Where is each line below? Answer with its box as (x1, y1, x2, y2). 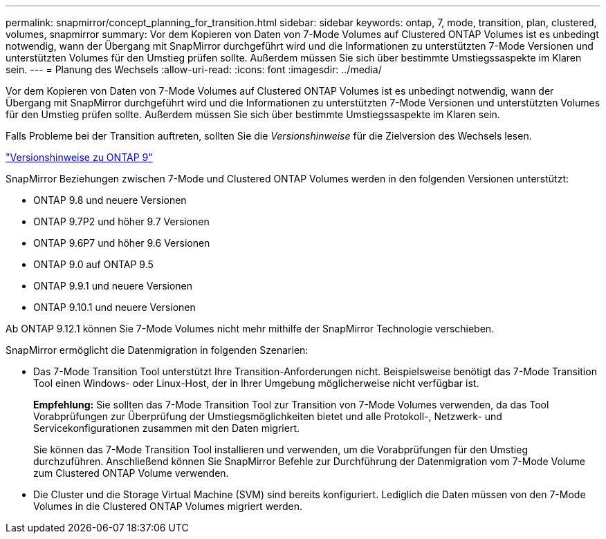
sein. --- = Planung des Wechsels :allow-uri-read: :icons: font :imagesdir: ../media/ (6, 64, 382, 75)
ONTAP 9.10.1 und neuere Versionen (33, 301, 196, 313)
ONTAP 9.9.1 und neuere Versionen (33, 280, 193, 292)
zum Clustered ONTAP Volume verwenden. (33, 467, 229, 479)
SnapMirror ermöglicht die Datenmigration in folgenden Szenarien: (6, 344, 309, 356)
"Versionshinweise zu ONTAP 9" (6, 151, 153, 163)
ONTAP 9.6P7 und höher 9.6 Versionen (33, 237, 210, 249)
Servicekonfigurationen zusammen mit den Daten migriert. (33, 422, 300, 434)
